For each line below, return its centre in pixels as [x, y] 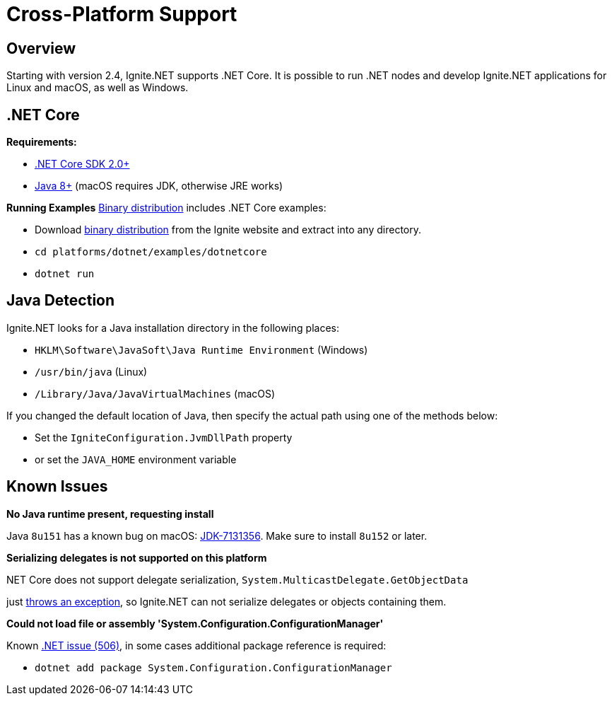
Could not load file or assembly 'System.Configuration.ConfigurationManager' [195, 623]
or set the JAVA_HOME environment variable [136, 459]
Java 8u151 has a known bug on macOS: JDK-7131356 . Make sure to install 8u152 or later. [217, 535]
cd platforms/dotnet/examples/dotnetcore [151, 252]
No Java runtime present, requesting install [110, 514]
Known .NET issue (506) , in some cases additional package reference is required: [196, 645]
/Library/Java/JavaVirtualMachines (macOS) [155, 393]
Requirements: [42, 142]
